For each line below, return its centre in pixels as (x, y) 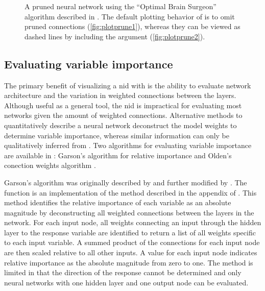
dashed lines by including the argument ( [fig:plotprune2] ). (115, 36)
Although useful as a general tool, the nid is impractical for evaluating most (123, 105)
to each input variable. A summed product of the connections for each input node (132, 242)
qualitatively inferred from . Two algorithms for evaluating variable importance (128, 145)
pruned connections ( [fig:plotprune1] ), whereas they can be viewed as (132, 26)
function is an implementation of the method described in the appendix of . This (130, 192)
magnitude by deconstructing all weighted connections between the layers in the (129, 212)
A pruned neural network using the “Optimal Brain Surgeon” (121, 6)
